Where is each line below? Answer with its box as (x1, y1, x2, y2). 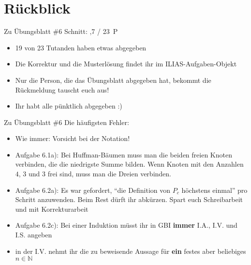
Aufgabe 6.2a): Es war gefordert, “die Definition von (15, 185, 171, 195)
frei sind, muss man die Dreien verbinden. (47, 169, 171, 179)
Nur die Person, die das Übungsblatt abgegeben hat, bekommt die (15, 75, 211, 85)
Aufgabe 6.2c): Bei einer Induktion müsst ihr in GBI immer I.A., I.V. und (15, 220, 237, 230)
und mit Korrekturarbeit (15, 203, 89, 214)
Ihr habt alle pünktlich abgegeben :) (15, 101, 122, 111)
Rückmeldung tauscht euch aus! (15, 84, 109, 94)
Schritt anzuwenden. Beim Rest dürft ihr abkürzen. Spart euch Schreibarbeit (15, 194, 243, 204)
